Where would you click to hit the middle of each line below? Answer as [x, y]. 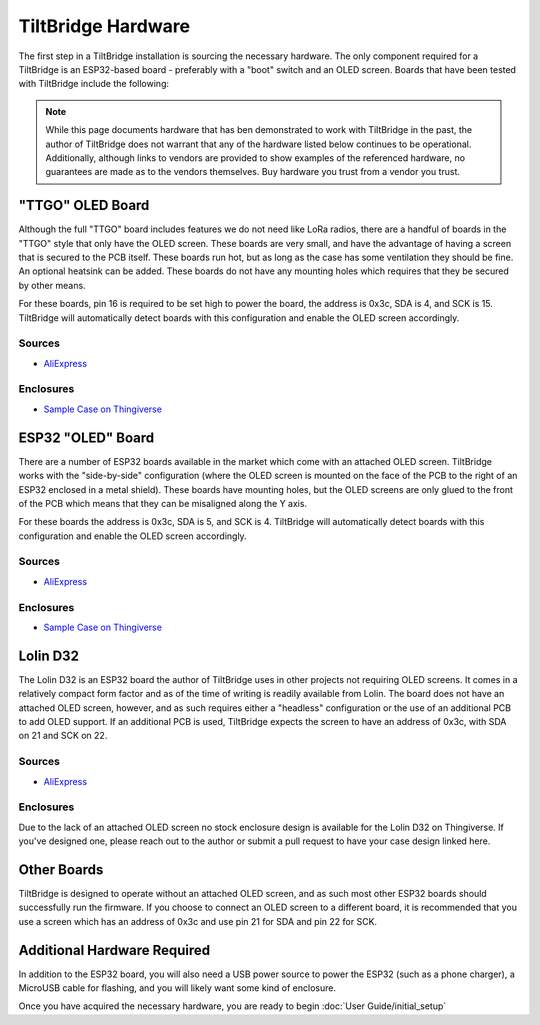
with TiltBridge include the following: [94, 84]
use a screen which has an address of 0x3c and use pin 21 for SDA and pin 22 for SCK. [198, 921]
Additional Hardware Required [114, 950]
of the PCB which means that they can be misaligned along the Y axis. [163, 503]
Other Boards [61, 869]
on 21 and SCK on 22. [63, 736]
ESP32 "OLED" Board [86, 437]
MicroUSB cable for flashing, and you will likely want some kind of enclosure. [177, 988]
